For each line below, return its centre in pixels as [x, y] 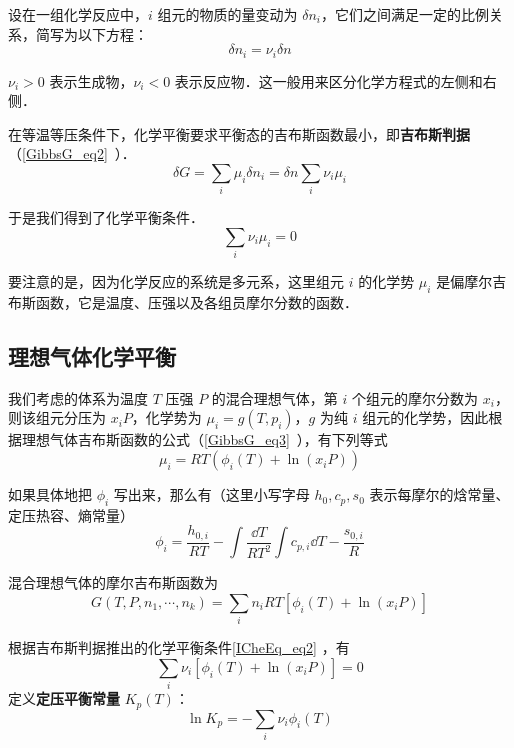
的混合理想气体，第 [274, 397]
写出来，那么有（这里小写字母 [211, 494]
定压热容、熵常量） [71, 514]
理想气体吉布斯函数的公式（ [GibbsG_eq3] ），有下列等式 [204, 439]
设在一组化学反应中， [78, 14]
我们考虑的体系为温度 [78, 397]
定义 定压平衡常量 [64, 698]
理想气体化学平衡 [92, 356]
